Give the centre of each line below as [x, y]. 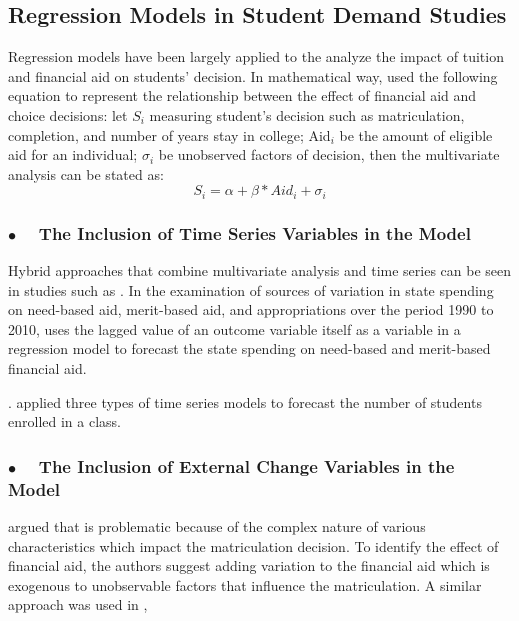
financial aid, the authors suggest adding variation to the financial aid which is [249, 565]
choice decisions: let [68, 114]
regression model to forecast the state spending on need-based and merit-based [249, 348]
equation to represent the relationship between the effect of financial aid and [242, 95]
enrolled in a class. [64, 421]
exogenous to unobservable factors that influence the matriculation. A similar [245, 584]
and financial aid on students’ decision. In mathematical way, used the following [253, 75]
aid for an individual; [73, 154]
